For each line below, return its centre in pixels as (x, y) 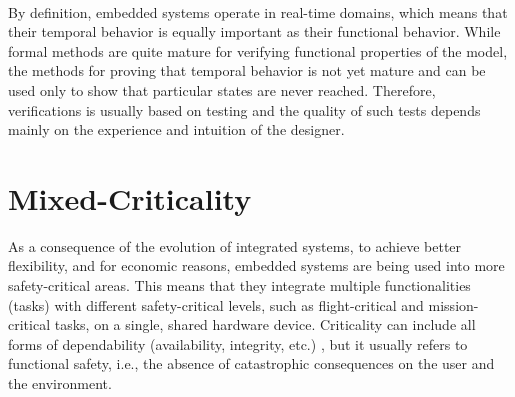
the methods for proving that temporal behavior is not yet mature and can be (247, 70)
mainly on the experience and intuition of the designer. (176, 129)
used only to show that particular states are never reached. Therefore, (222, 89)
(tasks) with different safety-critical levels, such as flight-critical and (216, 304)
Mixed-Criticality (130, 197)
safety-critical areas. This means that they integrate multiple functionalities (239, 285)
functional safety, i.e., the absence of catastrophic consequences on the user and (251, 363)
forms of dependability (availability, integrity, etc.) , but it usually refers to (238, 343)
